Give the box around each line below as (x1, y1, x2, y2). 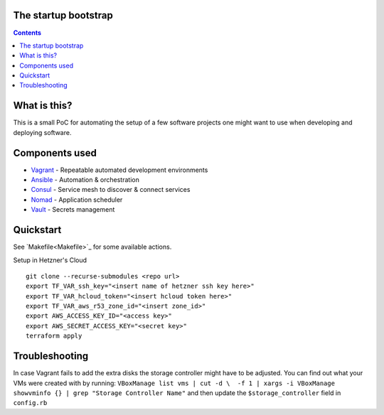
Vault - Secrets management (31, 205, 115, 214)
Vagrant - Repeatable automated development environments (31, 166, 208, 174)
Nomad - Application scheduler (31, 195, 123, 204)
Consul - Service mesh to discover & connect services (31, 185, 191, 194)
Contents (13, 28, 42, 37)
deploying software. (13, 128, 72, 136)
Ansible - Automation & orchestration (31, 176, 140, 184)
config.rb (13, 399, 48, 407)
